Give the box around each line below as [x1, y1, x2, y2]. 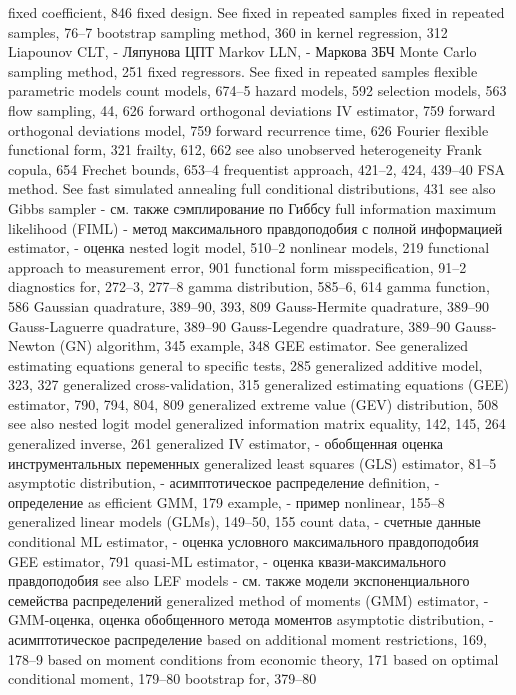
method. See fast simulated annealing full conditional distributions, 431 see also [8, 178, 496, 199]
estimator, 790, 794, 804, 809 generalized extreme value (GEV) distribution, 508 [8, 393, 499, 414]
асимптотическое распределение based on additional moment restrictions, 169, [8, 629, 487, 649]
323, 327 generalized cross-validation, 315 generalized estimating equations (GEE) [8, 374, 510, 395]
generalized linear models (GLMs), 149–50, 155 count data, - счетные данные [8, 511, 481, 532]
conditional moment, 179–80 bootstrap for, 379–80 [8, 668, 317, 689]
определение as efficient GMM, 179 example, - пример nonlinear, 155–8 [8, 491, 445, 512]
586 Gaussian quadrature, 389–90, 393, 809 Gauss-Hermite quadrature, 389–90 [8, 295, 489, 316]
